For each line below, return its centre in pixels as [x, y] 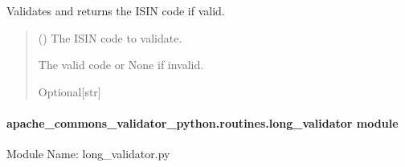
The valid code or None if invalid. [121, 65]
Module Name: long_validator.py [88, 154]
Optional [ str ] [70, 91]
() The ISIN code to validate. [110, 37]
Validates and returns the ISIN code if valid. [116, 10]
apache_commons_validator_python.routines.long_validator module [202, 122]
